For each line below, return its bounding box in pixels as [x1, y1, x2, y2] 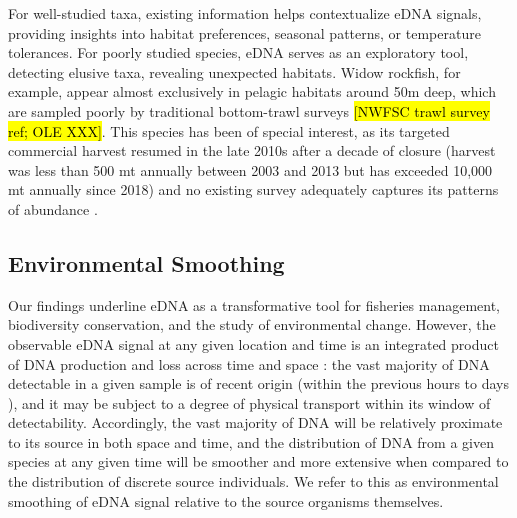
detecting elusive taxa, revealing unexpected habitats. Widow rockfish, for [8, 61, 461, 82]
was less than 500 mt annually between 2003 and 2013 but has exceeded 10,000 [8, 159, 493, 180]
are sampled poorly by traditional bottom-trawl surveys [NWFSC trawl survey [8, 100, 490, 121]
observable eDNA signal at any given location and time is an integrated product [8, 333, 499, 354]
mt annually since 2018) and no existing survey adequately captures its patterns [8, 179, 499, 200]
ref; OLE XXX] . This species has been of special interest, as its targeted [8, 120, 450, 141]
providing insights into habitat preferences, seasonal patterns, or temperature [8, 22, 481, 43]
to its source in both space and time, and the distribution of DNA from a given [8, 431, 494, 452]
